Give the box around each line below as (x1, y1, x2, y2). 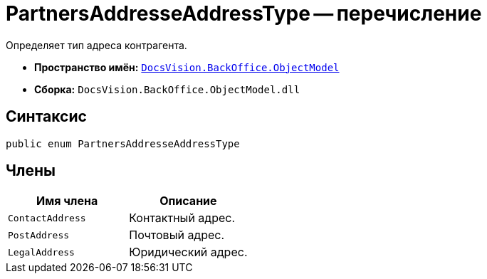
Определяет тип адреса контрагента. (6, 38, 187, 51)
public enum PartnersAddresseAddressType (6, 137, 240, 149)
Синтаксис (6, 107, 87, 126)
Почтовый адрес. (129, 228, 225, 243)
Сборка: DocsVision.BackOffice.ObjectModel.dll (34, 83, 300, 95)
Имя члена (36, 194, 98, 209)
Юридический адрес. (129, 245, 248, 260)
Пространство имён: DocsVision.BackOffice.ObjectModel (34, 60, 340, 73)
